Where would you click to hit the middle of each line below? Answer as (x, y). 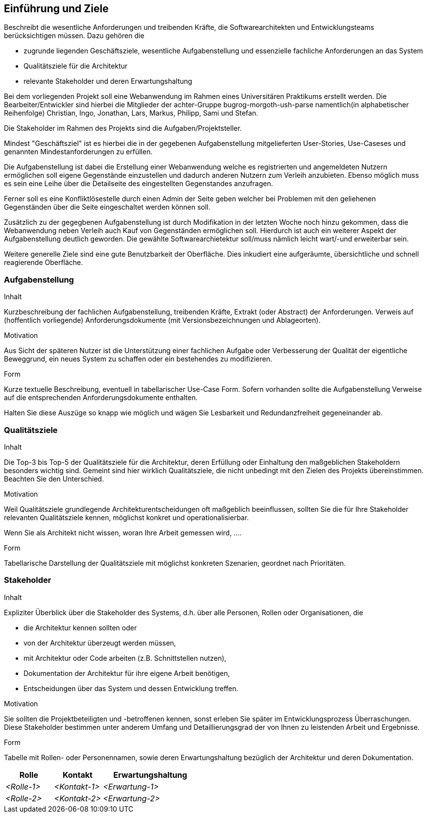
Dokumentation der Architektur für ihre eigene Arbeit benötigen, (127, 673)
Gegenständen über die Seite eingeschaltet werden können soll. (107, 207)
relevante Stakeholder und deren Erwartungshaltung (108, 81)
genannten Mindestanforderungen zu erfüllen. (78, 152)
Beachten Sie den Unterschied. (54, 479)
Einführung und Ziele (56, 9)
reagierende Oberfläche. (44, 263)
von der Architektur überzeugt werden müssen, (100, 643)
